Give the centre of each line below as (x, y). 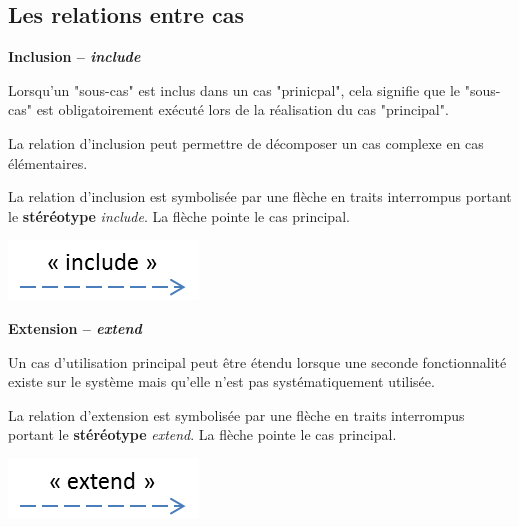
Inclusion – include (74, 56)
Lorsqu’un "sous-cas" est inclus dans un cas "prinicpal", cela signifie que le (234, 89)
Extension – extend (75, 327)
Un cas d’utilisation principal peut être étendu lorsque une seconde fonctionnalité (257, 361)
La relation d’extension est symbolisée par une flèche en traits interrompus (236, 414)
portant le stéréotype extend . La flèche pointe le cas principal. (202, 434)
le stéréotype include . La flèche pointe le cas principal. (179, 215)
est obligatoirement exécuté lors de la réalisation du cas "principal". (242, 109)
